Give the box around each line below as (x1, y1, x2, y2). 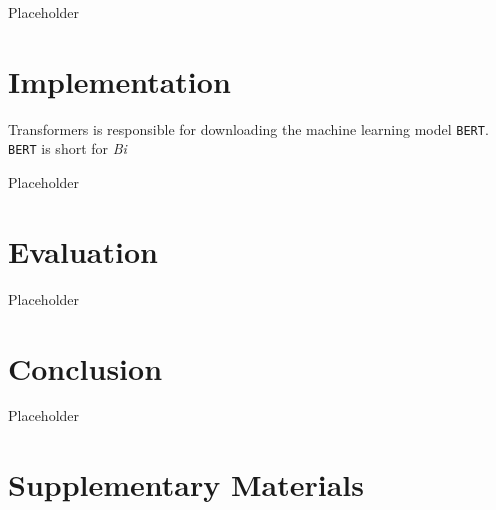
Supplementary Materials (8, 464, 364, 505)
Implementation (8, 60, 231, 101)
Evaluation (8, 230, 158, 271)
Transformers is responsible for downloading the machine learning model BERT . (8, 118, 489, 139)
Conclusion (8, 347, 163, 388)
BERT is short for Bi (8, 138, 127, 159)
